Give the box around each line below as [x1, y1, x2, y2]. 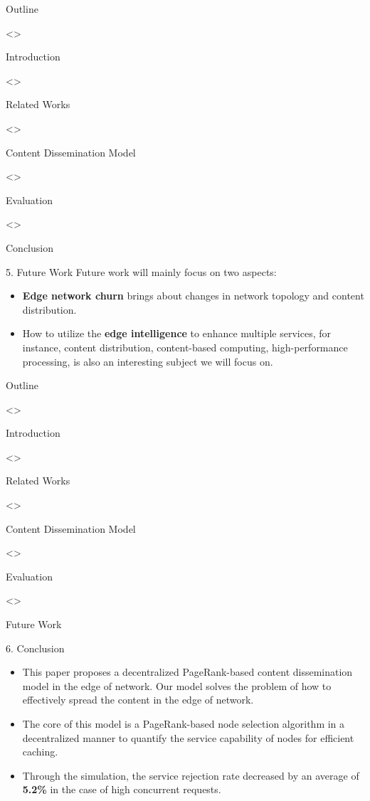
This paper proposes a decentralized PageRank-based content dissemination [22, 664, 353, 679]
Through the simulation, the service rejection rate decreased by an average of [22, 768, 359, 783]
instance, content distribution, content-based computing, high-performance [22, 339, 348, 354]
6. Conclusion [6, 640, 65, 655]
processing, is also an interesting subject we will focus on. [22, 354, 273, 368]
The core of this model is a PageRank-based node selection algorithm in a [22, 716, 345, 731]
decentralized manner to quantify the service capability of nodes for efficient [22, 730, 354, 745]
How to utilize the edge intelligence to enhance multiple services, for [22, 326, 331, 341]
